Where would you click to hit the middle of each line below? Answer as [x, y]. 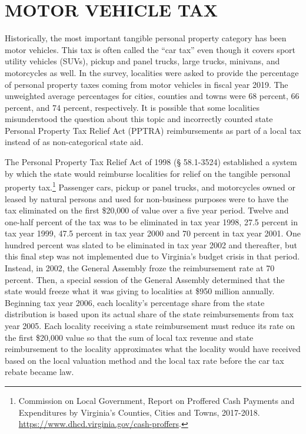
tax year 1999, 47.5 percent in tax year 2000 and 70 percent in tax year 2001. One [153, 233]
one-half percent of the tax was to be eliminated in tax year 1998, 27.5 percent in [151, 221]
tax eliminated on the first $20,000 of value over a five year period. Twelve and [147, 210]
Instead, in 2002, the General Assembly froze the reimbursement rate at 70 [140, 268]
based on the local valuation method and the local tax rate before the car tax [144, 360]
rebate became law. [39, 372]
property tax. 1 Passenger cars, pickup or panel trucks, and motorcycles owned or [150, 186]
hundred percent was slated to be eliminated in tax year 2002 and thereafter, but [151, 244]
